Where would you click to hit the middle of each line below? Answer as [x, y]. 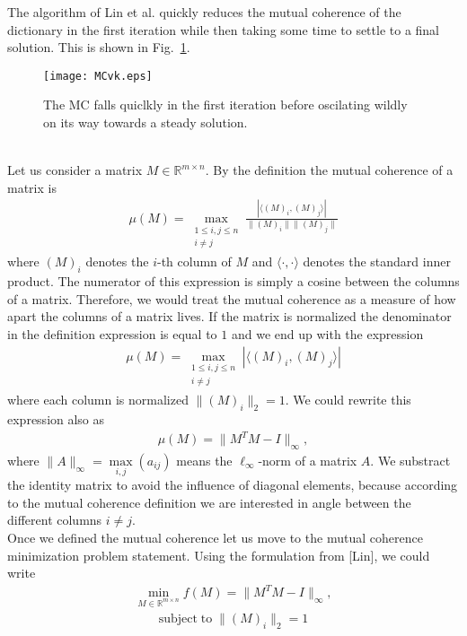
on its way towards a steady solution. [145, 122]
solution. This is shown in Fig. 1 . [99, 47]
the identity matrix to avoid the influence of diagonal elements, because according [233, 485]
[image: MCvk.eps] [98, 76]
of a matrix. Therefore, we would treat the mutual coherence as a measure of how [232, 298]
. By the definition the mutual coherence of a [329, 170]
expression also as [56, 419]
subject [178, 619]
